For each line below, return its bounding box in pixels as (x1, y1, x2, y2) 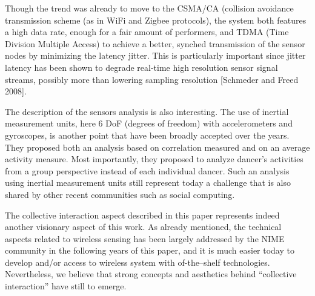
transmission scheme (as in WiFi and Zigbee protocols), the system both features (5, 13, 307, 26)
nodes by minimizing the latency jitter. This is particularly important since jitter (5, 49, 306, 62)
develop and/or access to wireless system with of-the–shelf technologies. (5, 255, 270, 268)
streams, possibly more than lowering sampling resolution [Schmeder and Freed (5, 73, 299, 85)
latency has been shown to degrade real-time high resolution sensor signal (5, 61, 278, 73)
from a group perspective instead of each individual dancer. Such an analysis (5, 164, 290, 177)
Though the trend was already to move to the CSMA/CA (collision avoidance (5, 2, 294, 14)
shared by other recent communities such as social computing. (5, 188, 235, 200)
